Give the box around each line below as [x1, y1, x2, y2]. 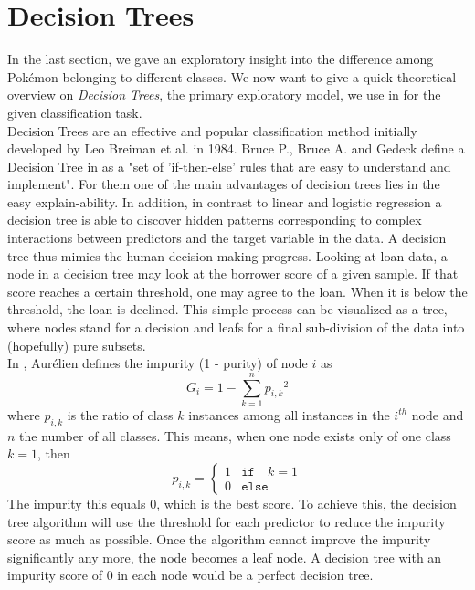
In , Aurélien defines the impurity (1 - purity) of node [7, 353, 308, 373]
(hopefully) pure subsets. [7, 335, 146, 354]
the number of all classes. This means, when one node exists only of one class [19, 426, 451, 445]
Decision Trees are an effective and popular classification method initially [7, 121, 417, 140]
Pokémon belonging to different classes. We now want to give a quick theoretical [7, 67, 457, 86]
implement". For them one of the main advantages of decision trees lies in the [7, 174, 440, 194]
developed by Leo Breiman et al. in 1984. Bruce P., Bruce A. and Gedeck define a [7, 139, 465, 158]
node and [411, 405, 464, 424]
